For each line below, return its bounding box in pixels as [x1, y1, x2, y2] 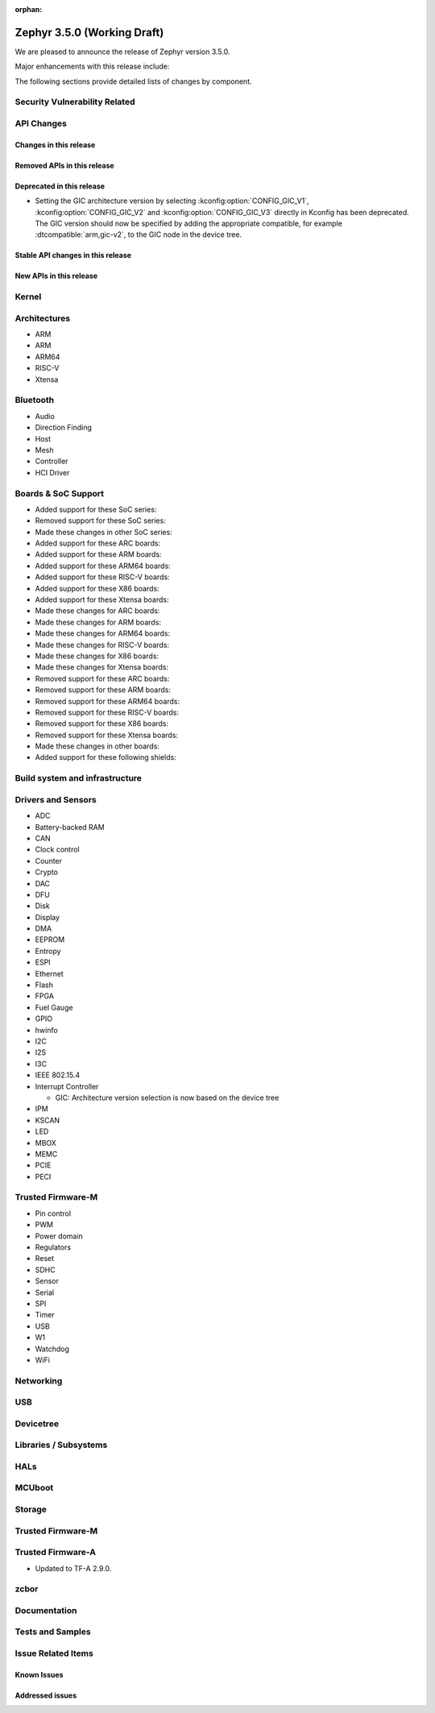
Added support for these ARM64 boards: [35, 561, 171, 570]
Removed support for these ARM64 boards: [35, 696, 180, 706]
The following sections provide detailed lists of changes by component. [14, 77, 253, 86]
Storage [14, 1504, 48, 1515]
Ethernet [35, 968, 64, 978]
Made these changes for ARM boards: [35, 617, 161, 627]
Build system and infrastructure [14, 773, 143, 784]
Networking [14, 1375, 63, 1386]
